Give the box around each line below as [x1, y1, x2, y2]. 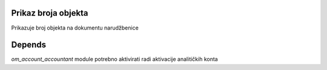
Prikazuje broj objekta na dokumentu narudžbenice [11, 24, 139, 31]
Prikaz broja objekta [11, 8, 88, 18]
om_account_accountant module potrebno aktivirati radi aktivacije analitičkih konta [11, 56, 218, 63]
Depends [11, 40, 47, 50]
